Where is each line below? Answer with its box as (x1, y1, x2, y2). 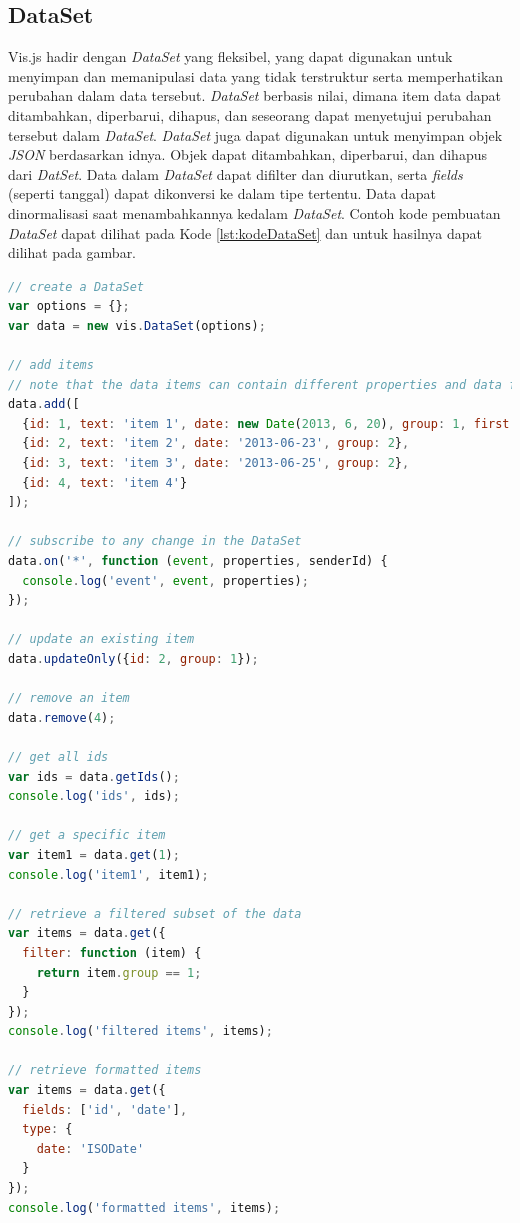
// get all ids (8, 749, 109, 764)
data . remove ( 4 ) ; (8, 710, 116, 725)
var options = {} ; (8, 299, 130, 314)
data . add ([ (8, 397, 80, 412)
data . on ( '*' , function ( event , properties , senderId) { (8, 554, 388, 569)
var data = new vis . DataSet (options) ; (8, 318, 266, 333)
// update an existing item (8, 632, 195, 647)
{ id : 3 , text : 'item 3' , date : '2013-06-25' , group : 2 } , (22, 456, 410, 471)
